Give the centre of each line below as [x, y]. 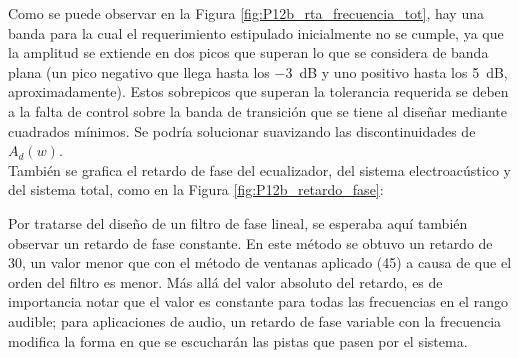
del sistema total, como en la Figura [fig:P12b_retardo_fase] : [196, 189]
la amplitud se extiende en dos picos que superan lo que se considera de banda [248, 52]
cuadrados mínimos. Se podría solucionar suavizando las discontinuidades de [242, 130]
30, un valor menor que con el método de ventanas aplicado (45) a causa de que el [260, 262]
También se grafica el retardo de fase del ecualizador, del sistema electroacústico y [259, 169]
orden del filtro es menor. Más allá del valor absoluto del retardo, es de [225, 281]
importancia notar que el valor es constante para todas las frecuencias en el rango [258, 301]
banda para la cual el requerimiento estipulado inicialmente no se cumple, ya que [256, 32]
